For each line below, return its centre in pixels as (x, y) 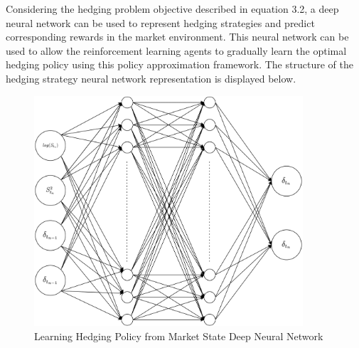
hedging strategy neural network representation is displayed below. (151, 78)
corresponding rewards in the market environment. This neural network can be (177, 37)
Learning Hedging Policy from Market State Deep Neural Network (179, 336)
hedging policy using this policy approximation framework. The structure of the (179, 64)
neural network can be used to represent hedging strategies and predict (160, 22)
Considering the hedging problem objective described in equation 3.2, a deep (172, 9)
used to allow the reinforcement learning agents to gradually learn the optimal (176, 50)
